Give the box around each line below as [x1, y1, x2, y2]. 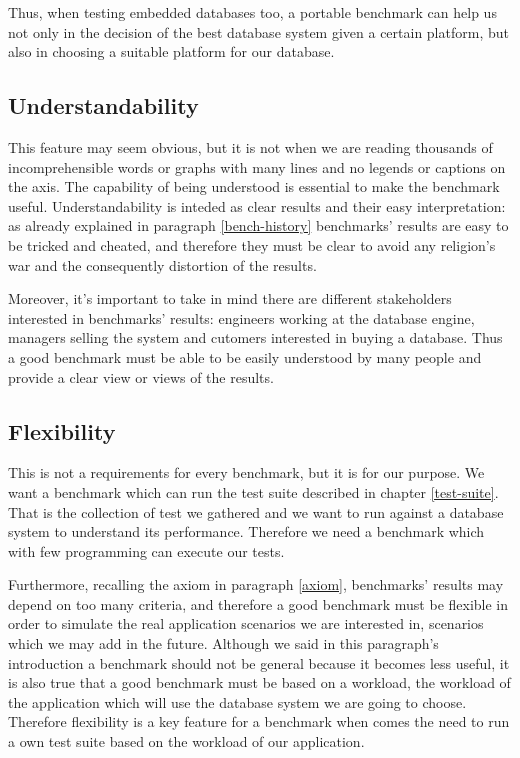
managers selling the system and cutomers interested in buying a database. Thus [8, 327, 503, 348]
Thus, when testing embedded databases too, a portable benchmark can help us [8, 2, 497, 22]
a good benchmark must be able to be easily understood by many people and [8, 346, 482, 367]
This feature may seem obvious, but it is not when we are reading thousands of [8, 136, 493, 157]
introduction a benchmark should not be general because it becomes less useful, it [8, 652, 510, 673]
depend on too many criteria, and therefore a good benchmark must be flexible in [8, 593, 509, 614]
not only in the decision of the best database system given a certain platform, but [8, 21, 509, 42]
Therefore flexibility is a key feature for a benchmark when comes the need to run [8, 711, 510, 732]
